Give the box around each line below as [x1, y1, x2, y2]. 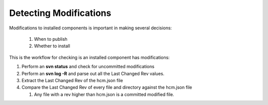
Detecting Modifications [9, 7, 112, 18]
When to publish [34, 36, 68, 42]
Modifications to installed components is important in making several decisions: [9, 25, 172, 31]
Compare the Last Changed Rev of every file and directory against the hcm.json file [21, 85, 193, 91]
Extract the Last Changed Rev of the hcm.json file [21, 77, 124, 83]
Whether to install [34, 43, 70, 49]
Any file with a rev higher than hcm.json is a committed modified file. [34, 91, 175, 97]
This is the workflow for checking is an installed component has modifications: [9, 54, 170, 60]
